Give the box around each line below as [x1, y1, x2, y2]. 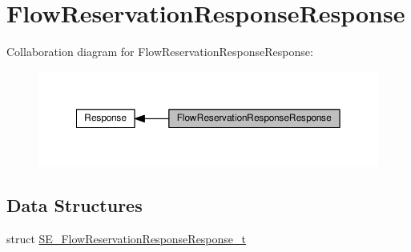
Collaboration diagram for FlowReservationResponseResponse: [6, 43, 313, 60]
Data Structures [6, 193, 143, 218]
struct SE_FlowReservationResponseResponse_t [6, 230, 247, 246]
